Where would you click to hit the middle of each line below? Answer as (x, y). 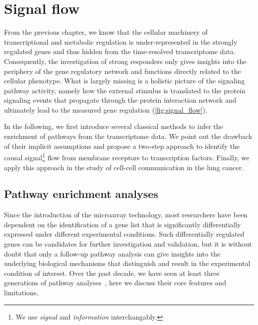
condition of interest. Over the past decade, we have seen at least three (112, 273)
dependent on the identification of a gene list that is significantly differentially (123, 224)
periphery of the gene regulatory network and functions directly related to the (123, 71)
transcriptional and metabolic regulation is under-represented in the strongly (121, 41)
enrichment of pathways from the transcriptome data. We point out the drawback (128, 136)
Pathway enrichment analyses (81, 194)
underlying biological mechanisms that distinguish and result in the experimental (127, 263)
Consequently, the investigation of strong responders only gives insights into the (125, 61)
